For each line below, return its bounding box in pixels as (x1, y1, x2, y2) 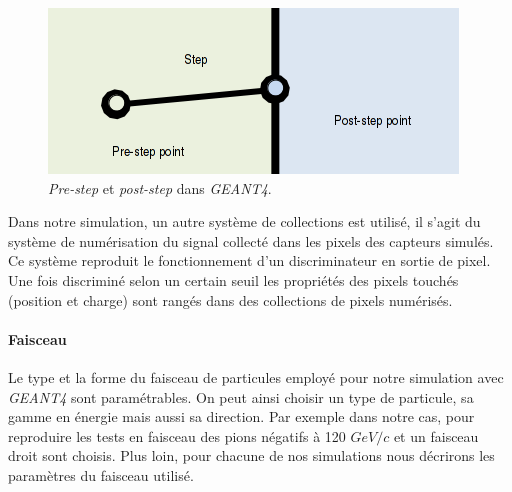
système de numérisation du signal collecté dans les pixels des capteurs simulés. (8, 230, 494, 251)
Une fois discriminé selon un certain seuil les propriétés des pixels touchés (8, 269, 459, 290)
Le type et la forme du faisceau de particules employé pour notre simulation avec (8, 366, 504, 387)
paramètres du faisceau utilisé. (8, 464, 194, 485)
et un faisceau (393, 425, 479, 446)
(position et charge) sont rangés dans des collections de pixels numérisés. (8, 289, 453, 310)
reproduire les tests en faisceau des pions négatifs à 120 (8, 425, 346, 446)
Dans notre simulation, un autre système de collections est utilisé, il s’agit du (8, 211, 481, 232)
